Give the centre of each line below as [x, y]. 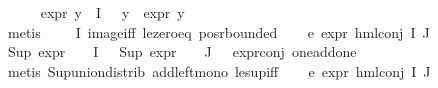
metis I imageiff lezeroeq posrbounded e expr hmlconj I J [218, 31]
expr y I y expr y [112, 12]
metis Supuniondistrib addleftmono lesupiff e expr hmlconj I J [219, 70]
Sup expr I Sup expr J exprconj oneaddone [182, 51]
